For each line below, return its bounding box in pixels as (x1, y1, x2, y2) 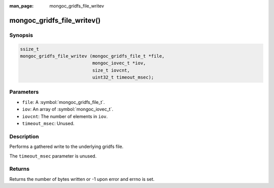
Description (9, 133, 39, 140)
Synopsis (9, 31, 33, 39)
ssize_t (20, 46, 39, 52)
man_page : (9, 3, 34, 9)
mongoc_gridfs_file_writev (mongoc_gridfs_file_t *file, (20, 53, 165, 59)
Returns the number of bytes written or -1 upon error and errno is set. (9, 176, 155, 182)
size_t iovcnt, (92, 67, 130, 73)
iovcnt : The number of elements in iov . (22, 113, 108, 119)
